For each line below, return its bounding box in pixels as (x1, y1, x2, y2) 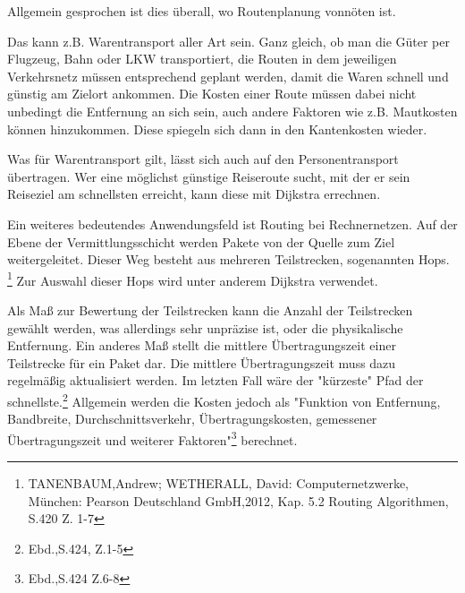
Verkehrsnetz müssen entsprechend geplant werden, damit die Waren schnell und (7, 66, 449, 85)
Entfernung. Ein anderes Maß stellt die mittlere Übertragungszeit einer (7, 336, 396, 355)
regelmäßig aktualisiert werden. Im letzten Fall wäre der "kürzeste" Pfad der (7, 371, 424, 390)
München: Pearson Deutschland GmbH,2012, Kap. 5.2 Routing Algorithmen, (28, 491, 449, 510)
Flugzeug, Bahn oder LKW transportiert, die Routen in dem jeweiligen (7, 49, 397, 68)
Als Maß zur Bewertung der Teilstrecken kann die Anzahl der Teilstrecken (7, 300, 413, 319)
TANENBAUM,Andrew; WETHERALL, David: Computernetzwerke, (28, 474, 409, 493)
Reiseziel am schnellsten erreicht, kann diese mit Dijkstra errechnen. (7, 185, 381, 203)
